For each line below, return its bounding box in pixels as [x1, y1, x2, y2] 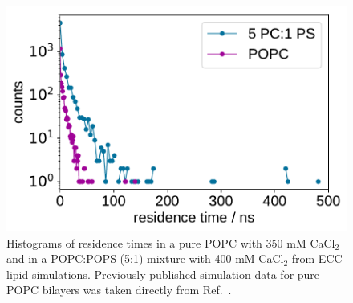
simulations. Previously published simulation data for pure [31, 265, 320, 282]
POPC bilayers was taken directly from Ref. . [6, 281, 232, 298]
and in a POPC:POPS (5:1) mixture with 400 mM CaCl [6, 250, 284, 267]
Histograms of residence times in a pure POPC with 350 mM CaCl [6, 234, 335, 251]
